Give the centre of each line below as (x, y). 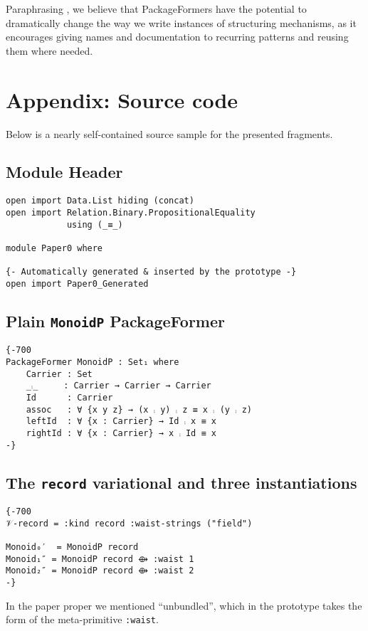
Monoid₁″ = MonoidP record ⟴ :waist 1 (100, 559)
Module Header (64, 172)
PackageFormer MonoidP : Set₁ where (93, 362)
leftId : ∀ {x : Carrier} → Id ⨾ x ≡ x (121, 421)
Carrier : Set (59, 374)
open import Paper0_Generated (77, 283)
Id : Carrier (69, 397)
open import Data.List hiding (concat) (100, 201)
